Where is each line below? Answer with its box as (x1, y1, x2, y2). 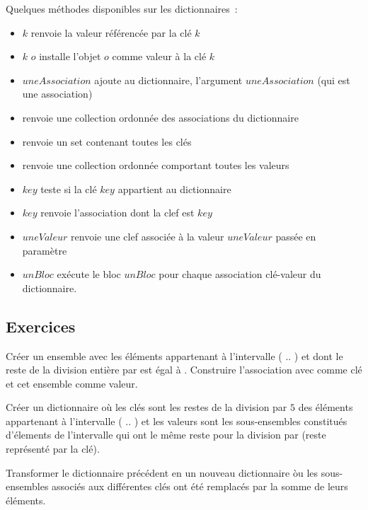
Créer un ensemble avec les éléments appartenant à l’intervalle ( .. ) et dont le (6, 348, 343, 363)
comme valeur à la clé (112, 49, 207, 64)
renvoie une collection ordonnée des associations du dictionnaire (22, 110, 299, 124)
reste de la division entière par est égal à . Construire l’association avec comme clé (6, 362, 362, 377)
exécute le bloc (57, 267, 121, 282)
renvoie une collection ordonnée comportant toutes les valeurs (22, 158, 289, 173)
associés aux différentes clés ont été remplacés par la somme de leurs (52, 479, 348, 494)
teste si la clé (40, 181, 97, 196)
